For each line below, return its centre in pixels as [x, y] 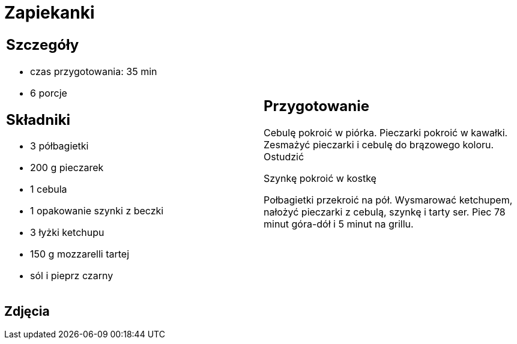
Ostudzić [284, 157]
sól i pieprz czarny [72, 276]
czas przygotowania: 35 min [94, 71]
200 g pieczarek [67, 168]
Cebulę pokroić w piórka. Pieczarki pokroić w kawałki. [386, 133]
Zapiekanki [50, 13]
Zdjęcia [27, 311]
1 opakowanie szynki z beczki [97, 211]
